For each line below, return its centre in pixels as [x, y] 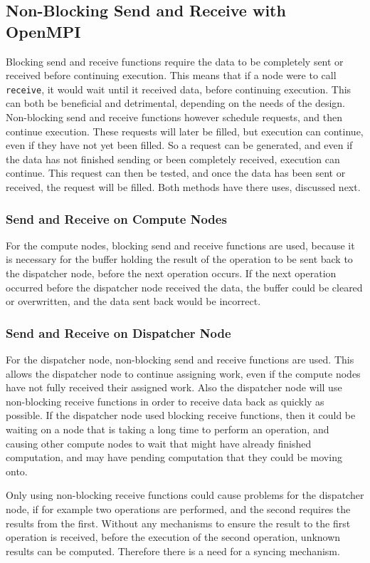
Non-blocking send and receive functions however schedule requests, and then [174, 117]
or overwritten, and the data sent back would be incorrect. [133, 301]
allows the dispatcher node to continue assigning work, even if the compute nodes [183, 373]
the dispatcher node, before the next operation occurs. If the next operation [171, 273]
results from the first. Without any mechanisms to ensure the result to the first [178, 523]
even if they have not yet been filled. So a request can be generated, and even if [179, 145]
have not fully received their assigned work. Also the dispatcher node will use [174, 387]
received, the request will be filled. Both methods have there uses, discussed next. [183, 187]
